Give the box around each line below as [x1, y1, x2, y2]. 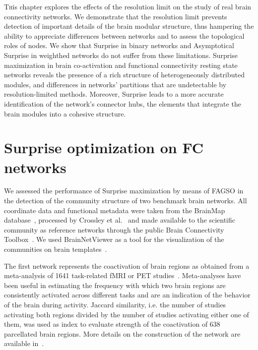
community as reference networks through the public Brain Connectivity [4, 224, 224, 234]
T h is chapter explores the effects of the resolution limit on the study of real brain [4, 1, 252, 11]
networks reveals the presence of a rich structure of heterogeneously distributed [4, 69, 245, 80]
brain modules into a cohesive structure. [4, 108, 126, 118]
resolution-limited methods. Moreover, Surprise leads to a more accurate [4, 89, 224, 99]
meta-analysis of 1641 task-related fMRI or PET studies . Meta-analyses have [4, 270, 241, 281]
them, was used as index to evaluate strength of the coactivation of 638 [4, 319, 220, 329]
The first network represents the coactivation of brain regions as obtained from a [4, 260, 250, 271]
